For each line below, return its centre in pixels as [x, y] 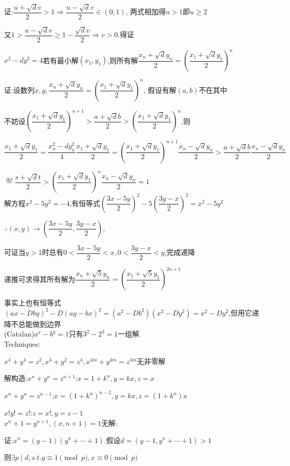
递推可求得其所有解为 [40, 279]
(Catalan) [19, 334]
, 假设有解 [160, 89]
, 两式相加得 [146, 11]
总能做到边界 [39, 323]
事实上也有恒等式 [33, 303]
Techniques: [22, 344]
